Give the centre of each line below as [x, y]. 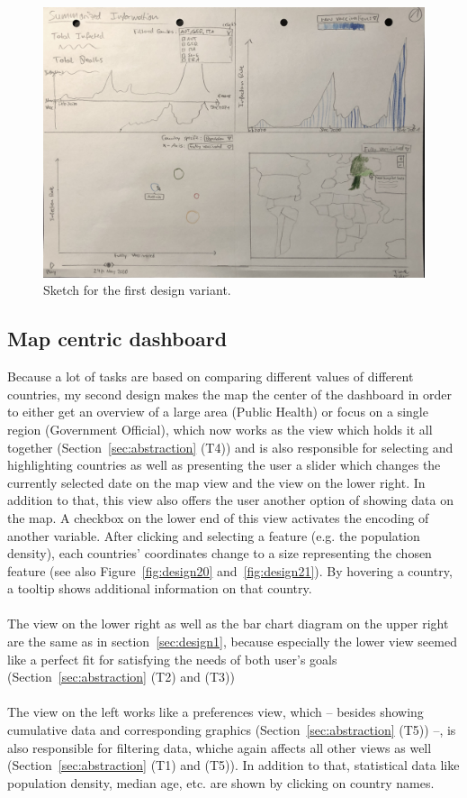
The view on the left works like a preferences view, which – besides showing [216, 712]
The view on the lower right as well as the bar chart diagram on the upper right [228, 624]
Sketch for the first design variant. [137, 290]
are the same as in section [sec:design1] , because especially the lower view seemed [232, 642]
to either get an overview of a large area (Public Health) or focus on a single [218, 412]
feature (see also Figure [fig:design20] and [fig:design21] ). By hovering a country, [230, 570]
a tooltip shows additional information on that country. [160, 588]
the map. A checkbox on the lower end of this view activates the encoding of [218, 517]
